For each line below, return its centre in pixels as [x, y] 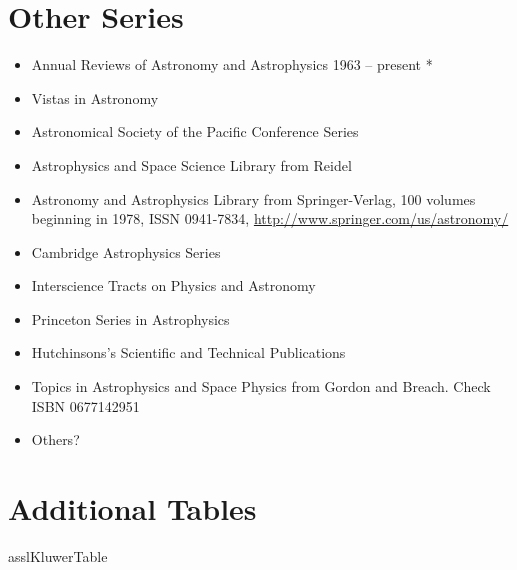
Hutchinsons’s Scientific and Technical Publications [188, 352]
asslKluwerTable [58, 555]
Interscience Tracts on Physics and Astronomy [173, 285]
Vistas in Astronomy [95, 97]
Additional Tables [132, 508]
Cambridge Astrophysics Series [126, 251]
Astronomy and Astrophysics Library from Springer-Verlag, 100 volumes [253, 198]
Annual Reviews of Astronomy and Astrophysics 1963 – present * [232, 64]
